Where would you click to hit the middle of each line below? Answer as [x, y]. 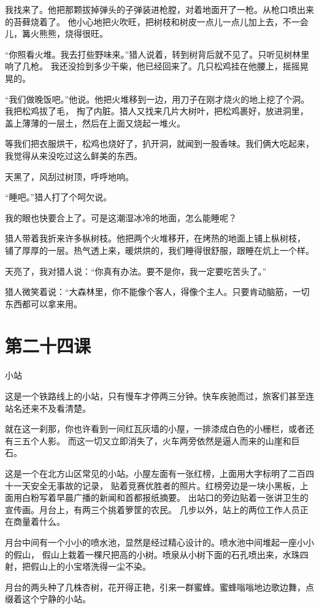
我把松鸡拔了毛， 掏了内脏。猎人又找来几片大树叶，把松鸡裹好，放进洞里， [157, 111]
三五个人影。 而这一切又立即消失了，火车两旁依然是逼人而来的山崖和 [152, 440]
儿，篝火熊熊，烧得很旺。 [56, 33]
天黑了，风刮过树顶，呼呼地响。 [69, 176]
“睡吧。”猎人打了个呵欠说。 [59, 197]
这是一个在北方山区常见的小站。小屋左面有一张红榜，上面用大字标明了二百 [155, 473]
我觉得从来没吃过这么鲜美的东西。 [74, 155]
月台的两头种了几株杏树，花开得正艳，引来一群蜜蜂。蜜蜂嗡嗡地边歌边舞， [155, 587]
